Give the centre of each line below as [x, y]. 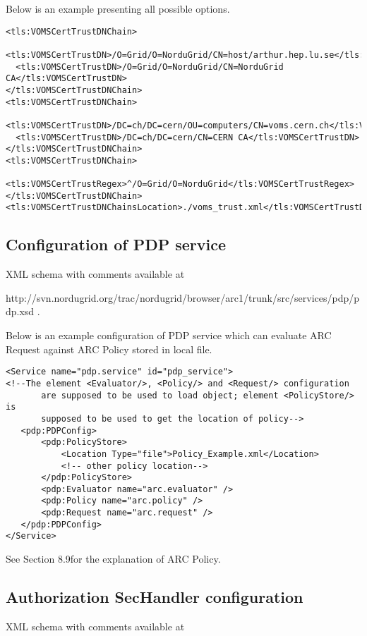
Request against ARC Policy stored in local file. [109, 349]
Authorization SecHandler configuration [155, 597]
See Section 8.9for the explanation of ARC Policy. [113, 559]
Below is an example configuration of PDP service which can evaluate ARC [169, 335]
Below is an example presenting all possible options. [118, 8]
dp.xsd [20, 311]
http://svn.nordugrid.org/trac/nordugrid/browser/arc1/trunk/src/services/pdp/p [183, 297]
